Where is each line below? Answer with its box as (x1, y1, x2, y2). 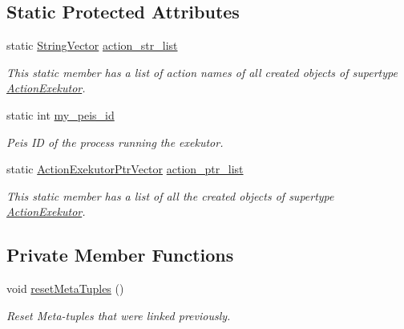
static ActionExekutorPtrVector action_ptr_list (6, 160, 244, 177)
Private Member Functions (6, 242, 234, 267)
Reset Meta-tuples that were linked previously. (6, 307, 231, 323)
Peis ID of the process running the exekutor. (6, 133, 224, 150)
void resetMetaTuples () (6, 280, 124, 297)
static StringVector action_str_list (6, 37, 178, 54)
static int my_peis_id (6, 106, 115, 123)
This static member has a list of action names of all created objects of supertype (6, 63, 398, 80)
